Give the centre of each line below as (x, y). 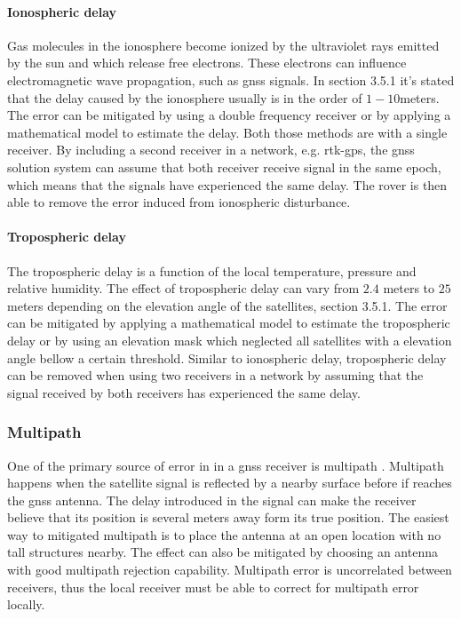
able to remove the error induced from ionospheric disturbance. (179, 202)
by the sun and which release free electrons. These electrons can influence (207, 63)
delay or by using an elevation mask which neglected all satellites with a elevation (230, 340)
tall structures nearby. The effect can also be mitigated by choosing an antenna (223, 552)
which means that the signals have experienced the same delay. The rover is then (227, 184)
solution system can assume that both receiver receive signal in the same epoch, (224, 167)
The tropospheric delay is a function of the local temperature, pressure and (212, 270)
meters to (409, 288)
